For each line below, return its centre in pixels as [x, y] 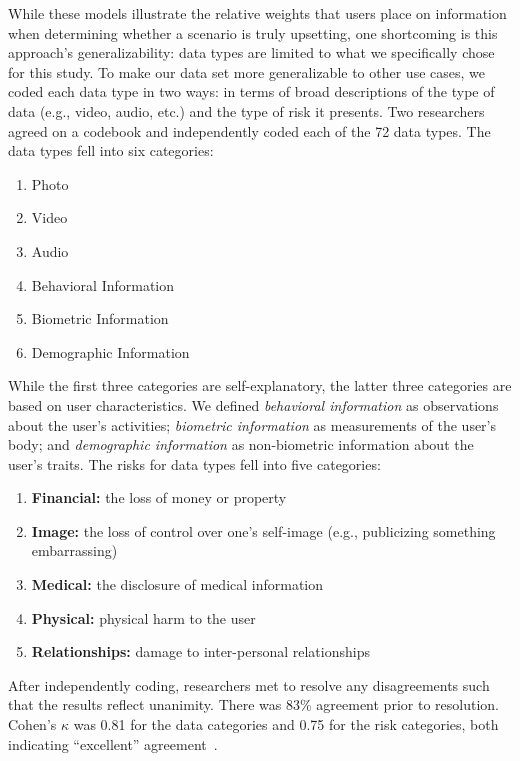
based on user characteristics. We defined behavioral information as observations [253, 404]
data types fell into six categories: [111, 150]
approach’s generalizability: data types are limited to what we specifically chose [251, 52]
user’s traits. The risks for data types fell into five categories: [194, 463]
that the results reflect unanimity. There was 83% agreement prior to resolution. [253, 704]
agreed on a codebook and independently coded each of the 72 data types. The [249, 130]
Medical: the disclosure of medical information [177, 584]
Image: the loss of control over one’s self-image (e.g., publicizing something [263, 530]
